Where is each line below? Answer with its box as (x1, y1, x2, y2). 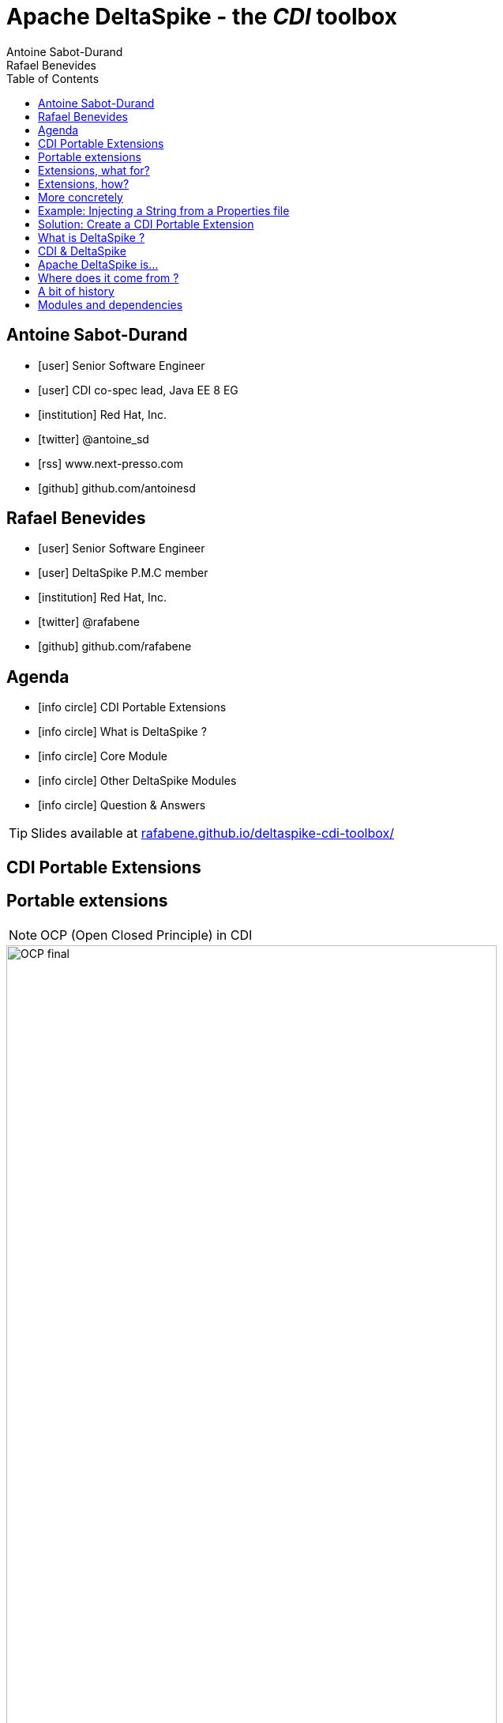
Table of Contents (6, 71, 99, 85)
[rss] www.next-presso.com (38, 456, 183, 470)
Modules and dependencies (38, 297, 183, 311)
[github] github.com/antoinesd (38, 481, 196, 495)
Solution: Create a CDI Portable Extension (38, 217, 254, 231)
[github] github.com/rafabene (38, 639, 192, 654)
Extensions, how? (38, 176, 130, 190)
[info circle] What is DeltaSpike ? (38, 725, 207, 739)
